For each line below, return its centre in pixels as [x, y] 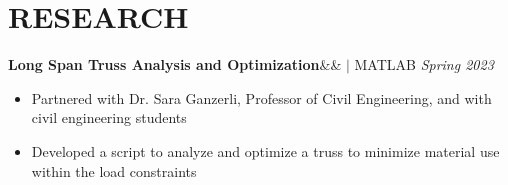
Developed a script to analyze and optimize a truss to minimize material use [265, 150]
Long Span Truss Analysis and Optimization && [175, 64]
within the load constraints [114, 170]
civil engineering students [109, 117]
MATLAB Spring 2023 [424, 64]
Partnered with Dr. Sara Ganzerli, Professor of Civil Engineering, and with [261, 97]
